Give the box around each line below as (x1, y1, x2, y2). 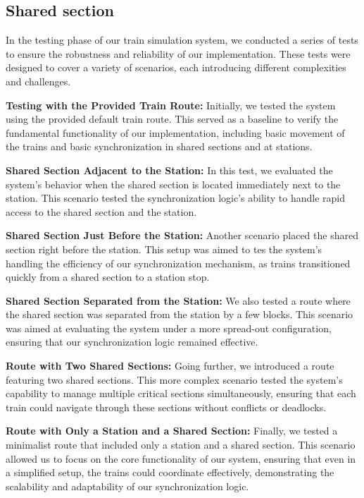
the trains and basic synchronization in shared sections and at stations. (6, 139, 313, 154)
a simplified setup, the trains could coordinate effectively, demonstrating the (6, 465, 334, 480)
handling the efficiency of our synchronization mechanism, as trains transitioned (6, 255, 351, 270)
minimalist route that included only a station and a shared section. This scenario (6, 437, 356, 452)
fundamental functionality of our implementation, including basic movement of (6, 125, 345, 140)
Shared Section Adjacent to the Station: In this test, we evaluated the (6, 162, 333, 177)
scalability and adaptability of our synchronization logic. (6, 478, 249, 493)
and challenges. (6, 73, 71, 88)
